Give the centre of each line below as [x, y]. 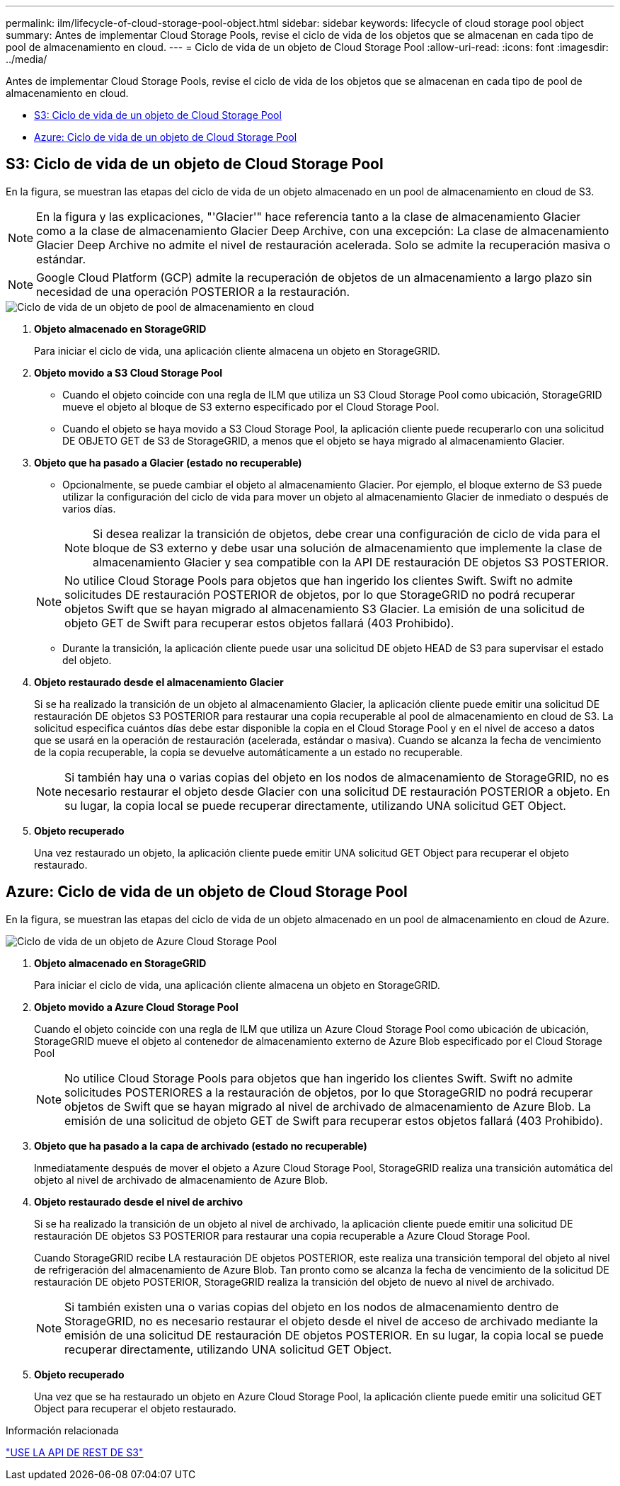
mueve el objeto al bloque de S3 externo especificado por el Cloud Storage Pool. [251, 406]
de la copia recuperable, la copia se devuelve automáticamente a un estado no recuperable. [248, 752]
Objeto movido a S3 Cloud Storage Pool [128, 372]
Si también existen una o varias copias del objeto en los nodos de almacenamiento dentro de [312, 1307]
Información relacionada [62, 1430]
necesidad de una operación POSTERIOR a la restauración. [193, 291]
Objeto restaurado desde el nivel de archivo [139, 1201]
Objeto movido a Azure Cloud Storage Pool [136, 1007]
